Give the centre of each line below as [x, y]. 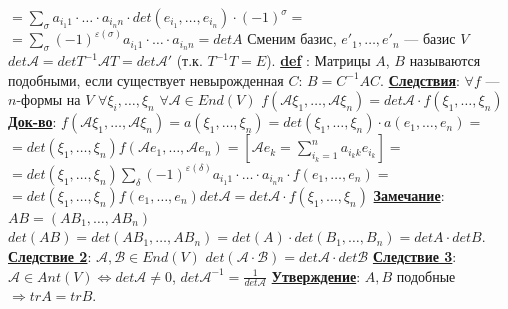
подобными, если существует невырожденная [146, 79]
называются [445, 60]
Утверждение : [316, 275]
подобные [426, 275]
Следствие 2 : [50, 256]
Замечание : [409, 194]
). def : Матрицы [318, 60]
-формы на [48, 99]
